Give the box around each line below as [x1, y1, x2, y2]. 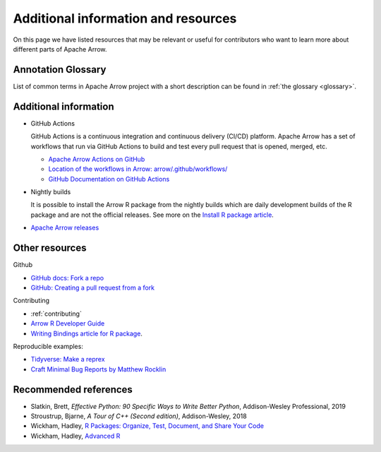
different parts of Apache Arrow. [13, 44, 107, 53]
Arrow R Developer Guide [30, 319, 105, 328]
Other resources [13, 242, 87, 254]
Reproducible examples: [13, 342, 84, 350]
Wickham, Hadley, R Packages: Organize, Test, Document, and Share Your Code [30, 422, 265, 430]
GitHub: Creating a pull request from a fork [30, 283, 155, 292]
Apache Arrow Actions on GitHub [48, 155, 145, 163]
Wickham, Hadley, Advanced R [30, 432, 121, 440]
